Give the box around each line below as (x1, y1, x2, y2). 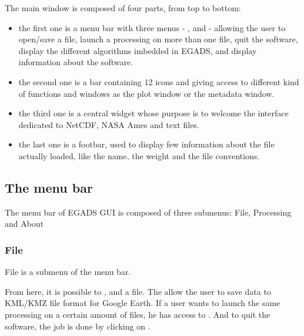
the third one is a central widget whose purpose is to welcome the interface (18, 107, 289, 119)
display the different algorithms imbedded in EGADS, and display (18, 44, 257, 56)
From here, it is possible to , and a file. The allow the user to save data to (5, 285, 271, 297)
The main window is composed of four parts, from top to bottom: (5, 2, 241, 14)
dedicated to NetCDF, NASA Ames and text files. (18, 118, 199, 130)
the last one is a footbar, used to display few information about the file (18, 138, 275, 150)
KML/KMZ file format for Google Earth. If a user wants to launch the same (5, 297, 280, 309)
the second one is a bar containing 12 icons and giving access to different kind (18, 75, 299, 88)
